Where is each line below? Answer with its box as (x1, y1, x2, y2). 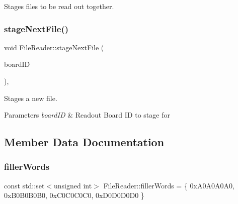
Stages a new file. (4, 92, 57, 103)
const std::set (4, 180, 45, 190)
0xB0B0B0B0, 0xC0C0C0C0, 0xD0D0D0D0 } (4, 190, 144, 200)
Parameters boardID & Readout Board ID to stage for (4, 110, 170, 120)
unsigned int (54, 180, 92, 190)
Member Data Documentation (4, 134, 165, 150)
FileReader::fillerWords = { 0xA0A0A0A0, (103, 180, 234, 190)
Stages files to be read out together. (4, 1, 114, 11)
